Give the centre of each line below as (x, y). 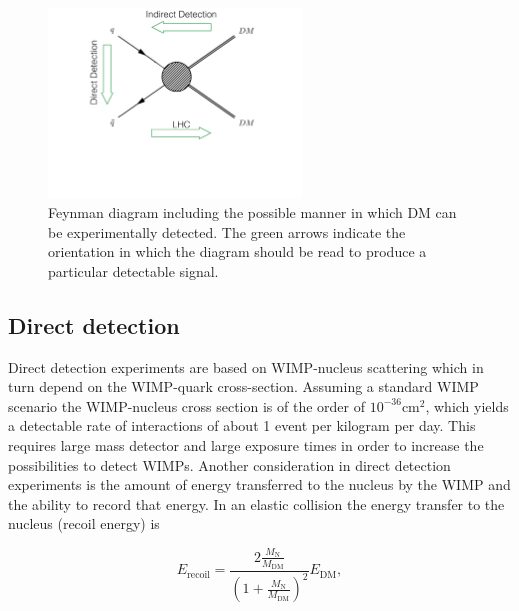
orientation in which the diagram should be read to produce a (237, 251)
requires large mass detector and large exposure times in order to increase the (246, 445)
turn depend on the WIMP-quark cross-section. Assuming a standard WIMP (243, 386)
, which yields (467, 405)
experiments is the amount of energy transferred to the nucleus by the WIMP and (259, 484)
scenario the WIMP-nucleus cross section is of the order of (186, 405)
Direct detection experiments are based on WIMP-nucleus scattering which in (246, 366)
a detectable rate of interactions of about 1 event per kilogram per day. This (242, 425)
